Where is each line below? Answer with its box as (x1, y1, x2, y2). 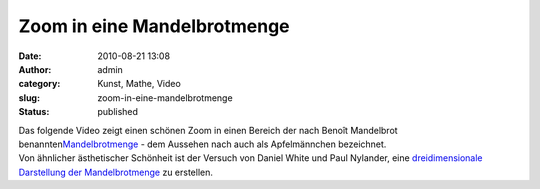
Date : (18, 50, 42, 62)
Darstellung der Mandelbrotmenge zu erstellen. (18, 166, 214, 178)
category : (18, 78, 61, 90)
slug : (18, 91, 40, 104)
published (97, 106, 139, 118)
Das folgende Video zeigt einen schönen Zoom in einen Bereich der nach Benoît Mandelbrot (18, 124, 399, 136)
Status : (18, 106, 50, 118)
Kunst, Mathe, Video (97, 78, 182, 90)
